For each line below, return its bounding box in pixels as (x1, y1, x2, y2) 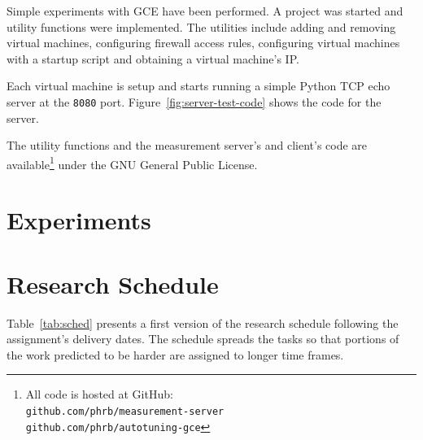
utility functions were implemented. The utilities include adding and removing (7, 18, 396, 35)
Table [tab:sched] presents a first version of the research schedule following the (7, 314, 399, 331)
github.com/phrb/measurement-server (25, 405, 225, 417)
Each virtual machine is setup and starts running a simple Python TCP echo (7, 77, 390, 94)
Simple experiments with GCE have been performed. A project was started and (7, 2, 403, 19)
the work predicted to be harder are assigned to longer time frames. (7, 346, 344, 363)
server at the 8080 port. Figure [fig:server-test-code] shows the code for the (7, 93, 382, 110)
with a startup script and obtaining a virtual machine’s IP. (7, 50, 299, 67)
